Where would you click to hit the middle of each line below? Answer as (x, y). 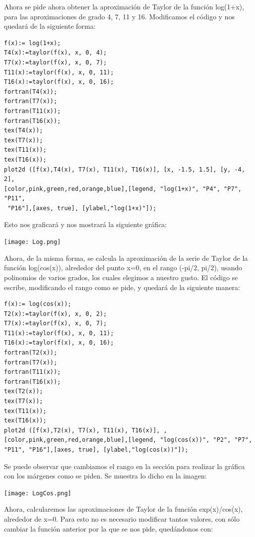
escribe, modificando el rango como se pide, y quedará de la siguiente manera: (122, 287)
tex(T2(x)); (24, 391)
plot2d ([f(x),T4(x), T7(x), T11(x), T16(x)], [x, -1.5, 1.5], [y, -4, (125, 169)
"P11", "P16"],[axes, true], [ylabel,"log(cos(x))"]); (96, 450)
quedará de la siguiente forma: (50, 26)
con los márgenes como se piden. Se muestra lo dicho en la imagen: (105, 476)
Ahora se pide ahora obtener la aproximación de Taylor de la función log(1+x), (124, 6)
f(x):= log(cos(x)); (38, 304)
